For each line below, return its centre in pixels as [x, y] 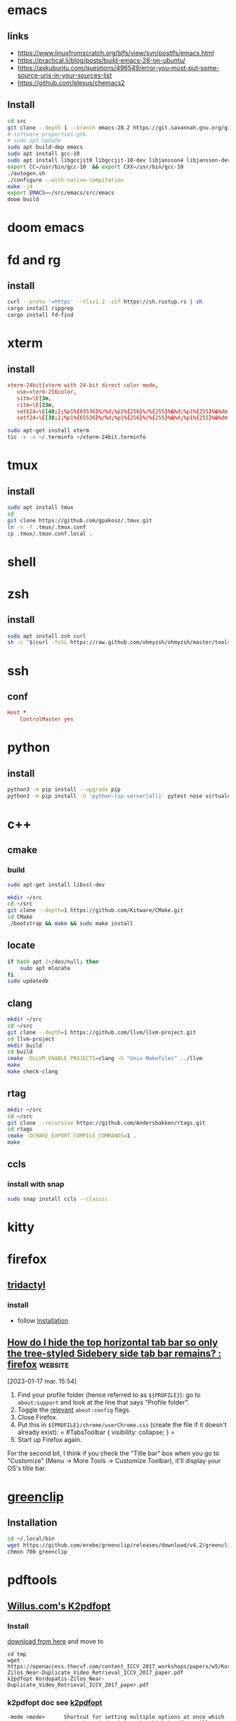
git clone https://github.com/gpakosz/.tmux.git [80, 520]
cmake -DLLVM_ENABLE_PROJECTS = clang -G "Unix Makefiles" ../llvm [105, 1059]
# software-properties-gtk [47, 134]
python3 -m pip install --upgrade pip [64, 789]
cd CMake [20, 917]
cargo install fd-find [40, 315]
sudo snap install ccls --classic [58, 1199]
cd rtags [20, 1129]
